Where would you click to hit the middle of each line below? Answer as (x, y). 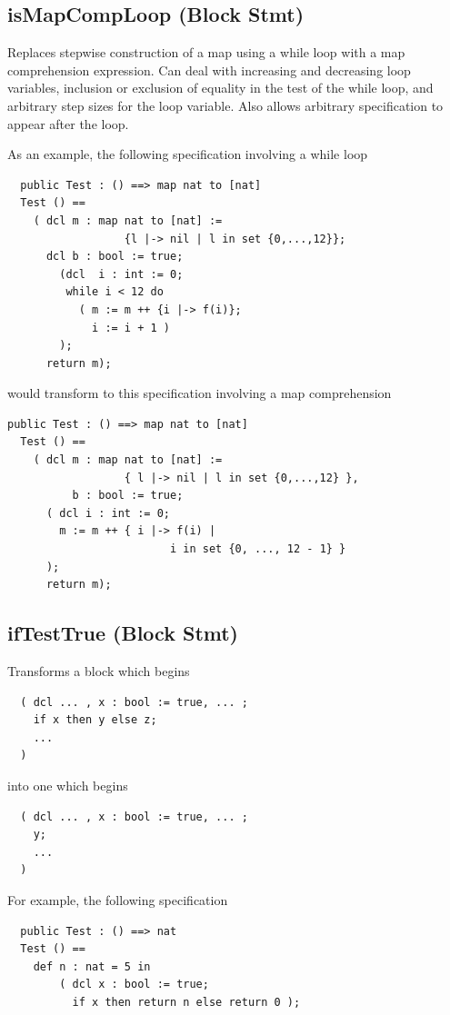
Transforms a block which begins (99, 671)
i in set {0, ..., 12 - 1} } (258, 549)
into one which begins (68, 785)
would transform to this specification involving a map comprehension (200, 393)
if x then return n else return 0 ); (186, 1002)
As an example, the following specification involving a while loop (188, 154)
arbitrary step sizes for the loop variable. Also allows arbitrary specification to (225, 105)
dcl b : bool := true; (115, 257)
